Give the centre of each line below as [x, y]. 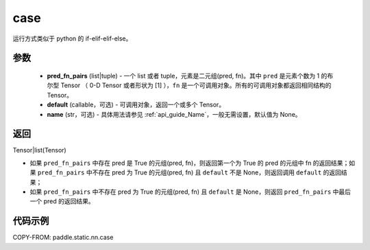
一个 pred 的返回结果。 [62, 201]
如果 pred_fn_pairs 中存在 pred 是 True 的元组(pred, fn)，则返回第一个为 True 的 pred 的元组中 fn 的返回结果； [189, 163]
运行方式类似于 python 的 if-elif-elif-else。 [72, 38]
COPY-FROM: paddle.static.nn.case [63, 238]
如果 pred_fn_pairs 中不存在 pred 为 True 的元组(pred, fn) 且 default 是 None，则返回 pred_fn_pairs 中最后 [190, 192]
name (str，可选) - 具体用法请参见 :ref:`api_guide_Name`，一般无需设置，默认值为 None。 [174, 114]
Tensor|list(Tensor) [39, 150]
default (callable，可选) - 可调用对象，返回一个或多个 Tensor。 [136, 105]
